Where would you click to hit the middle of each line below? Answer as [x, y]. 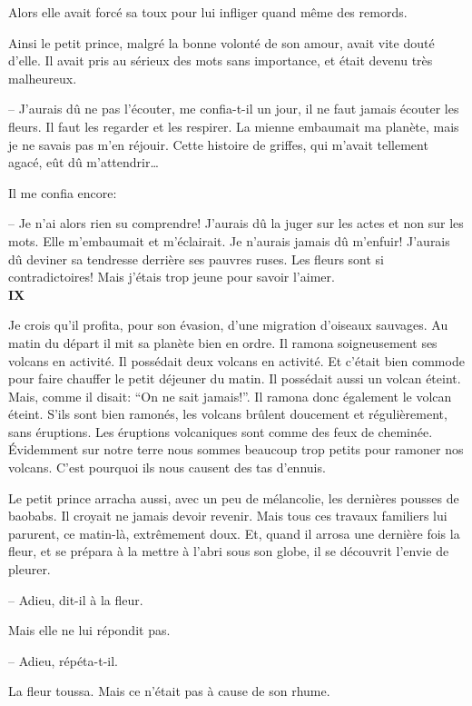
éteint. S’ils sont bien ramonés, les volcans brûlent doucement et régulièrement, [228, 414]
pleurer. [29, 569]
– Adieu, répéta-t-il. [63, 660]
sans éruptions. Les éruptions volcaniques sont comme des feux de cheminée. [221, 431]
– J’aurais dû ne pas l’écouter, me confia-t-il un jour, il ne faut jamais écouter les [234, 109]
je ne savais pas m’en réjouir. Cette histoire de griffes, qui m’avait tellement [218, 144]
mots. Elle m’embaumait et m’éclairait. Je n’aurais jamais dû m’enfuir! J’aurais [229, 240]
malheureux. [43, 78]
